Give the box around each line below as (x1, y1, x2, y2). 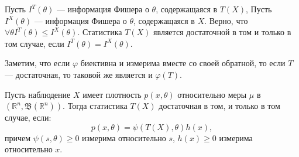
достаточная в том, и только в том (159, 100, 280, 112)
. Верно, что (204, 14, 248, 26)
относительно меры (177, 88, 247, 100)
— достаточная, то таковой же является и (5, 68, 153, 80)
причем (5, 131, 31, 144)
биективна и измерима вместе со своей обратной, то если (80, 57, 286, 69)
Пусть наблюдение (5, 88, 71, 100)
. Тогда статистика (63, 100, 128, 112)
